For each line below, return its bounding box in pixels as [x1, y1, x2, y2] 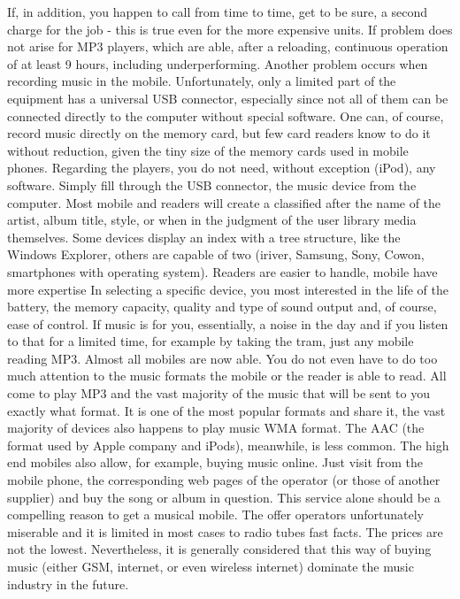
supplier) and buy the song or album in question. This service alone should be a [7, 488, 441, 506]
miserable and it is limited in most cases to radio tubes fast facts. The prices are [7, 522, 443, 541]
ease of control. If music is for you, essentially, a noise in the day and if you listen [7, 314, 448, 333]
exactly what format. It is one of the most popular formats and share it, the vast [7, 401, 446, 419]
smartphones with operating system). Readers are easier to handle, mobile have [7, 262, 438, 280]
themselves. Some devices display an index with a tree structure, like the [7, 227, 401, 246]
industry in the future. [7, 574, 129, 593]
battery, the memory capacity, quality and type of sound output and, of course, [7, 297, 437, 316]
